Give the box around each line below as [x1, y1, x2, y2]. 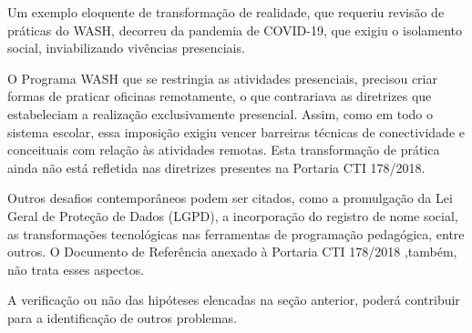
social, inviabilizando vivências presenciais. [7, 38, 245, 57]
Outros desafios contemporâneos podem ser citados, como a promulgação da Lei [7, 188, 453, 207]
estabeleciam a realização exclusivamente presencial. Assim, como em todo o [7, 104, 434, 123]
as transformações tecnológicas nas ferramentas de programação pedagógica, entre [7, 224, 465, 243]
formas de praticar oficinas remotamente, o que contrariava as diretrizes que [7, 86, 432, 106]
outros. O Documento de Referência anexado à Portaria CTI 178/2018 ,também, [7, 242, 457, 261]
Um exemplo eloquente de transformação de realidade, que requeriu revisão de [7, 3, 445, 21]
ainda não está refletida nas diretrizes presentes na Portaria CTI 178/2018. [7, 157, 426, 177]
